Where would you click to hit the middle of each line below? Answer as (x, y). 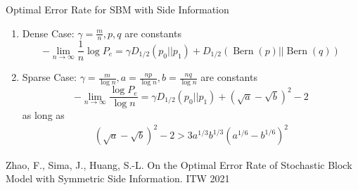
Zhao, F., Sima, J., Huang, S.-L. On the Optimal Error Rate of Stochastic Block (179, 164)
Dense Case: (48, 33)
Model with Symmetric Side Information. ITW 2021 (118, 178)
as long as (43, 115)
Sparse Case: (49, 77)
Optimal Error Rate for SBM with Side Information (117, 9)
